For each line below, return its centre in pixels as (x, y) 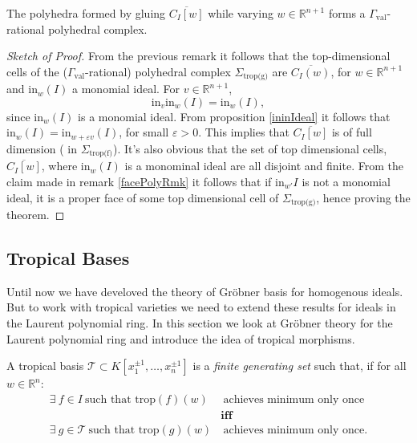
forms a (347, 13)
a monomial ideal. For (126, 89)
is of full (352, 132)
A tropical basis (45, 366)
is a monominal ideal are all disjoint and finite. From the (264, 166)
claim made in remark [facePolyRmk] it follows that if (139, 181)
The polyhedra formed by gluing (86, 13)
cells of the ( (37, 71)
